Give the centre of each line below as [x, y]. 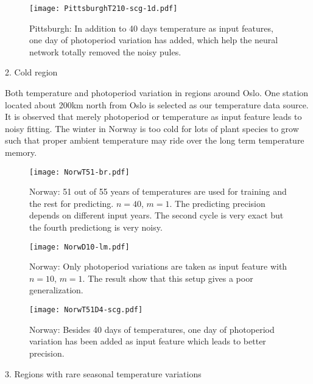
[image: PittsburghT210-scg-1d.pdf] [104, 9]
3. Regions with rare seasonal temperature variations [103, 373]
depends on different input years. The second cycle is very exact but [156, 215]
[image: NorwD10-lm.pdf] [79, 247]
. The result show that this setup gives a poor [168, 278]
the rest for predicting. [72, 203]
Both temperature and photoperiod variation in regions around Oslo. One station [157, 93]
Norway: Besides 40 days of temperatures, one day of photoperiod [152, 329]
